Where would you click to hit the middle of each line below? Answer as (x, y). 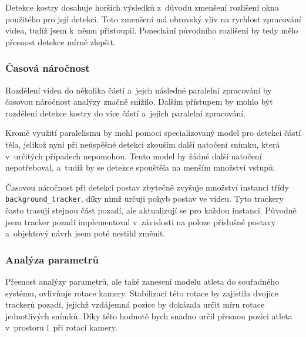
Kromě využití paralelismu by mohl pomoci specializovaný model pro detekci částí (153, 133)
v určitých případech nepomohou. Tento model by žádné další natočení (134, 156)
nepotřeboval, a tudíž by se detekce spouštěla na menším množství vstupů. (140, 167)
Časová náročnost (48, 68)
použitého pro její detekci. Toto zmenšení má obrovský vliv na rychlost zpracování (153, 19)
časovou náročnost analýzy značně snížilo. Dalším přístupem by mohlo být (139, 101)
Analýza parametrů (52, 259)
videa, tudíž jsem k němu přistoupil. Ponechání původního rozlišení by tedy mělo (152, 30)
